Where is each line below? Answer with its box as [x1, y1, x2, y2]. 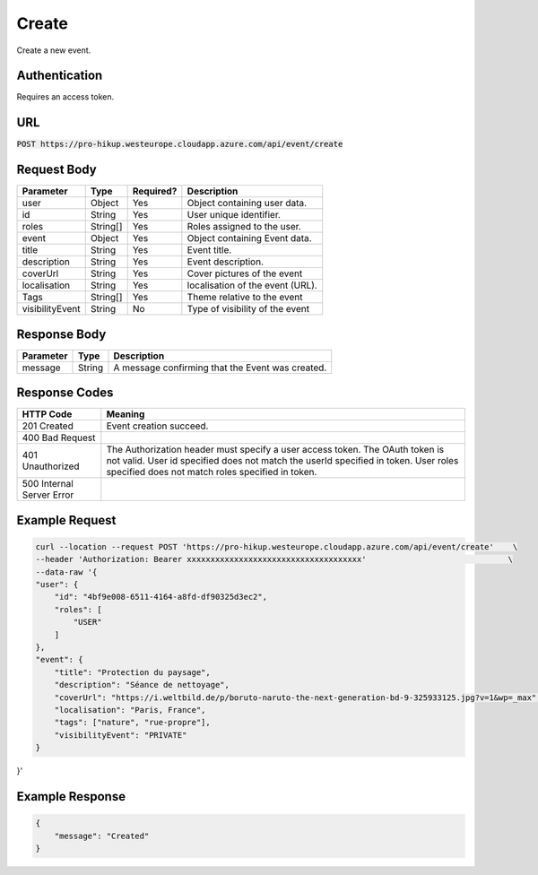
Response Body [16, 326, 107, 342]
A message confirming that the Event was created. [113, 361, 327, 374]
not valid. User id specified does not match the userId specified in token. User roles [106, 455, 459, 467]
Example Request [16, 512, 117, 528]
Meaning [106, 408, 145, 420]
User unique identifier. [187, 209, 282, 221]
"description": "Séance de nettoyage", [54, 680, 230, 690]
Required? [132, 185, 178, 197]
